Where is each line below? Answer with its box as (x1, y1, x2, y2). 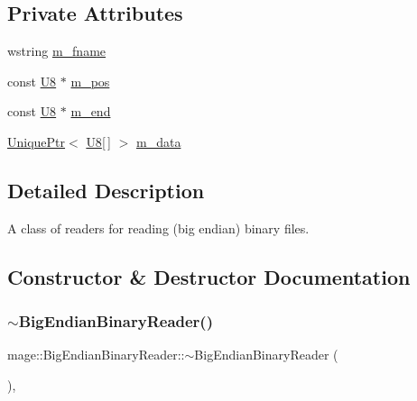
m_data (136, 132, 181, 150)
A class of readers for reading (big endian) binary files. (7, 218, 310, 237)
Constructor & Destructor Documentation (7, 262, 411, 290)
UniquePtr (7, 132, 66, 150)
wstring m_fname (7, 41, 107, 60)
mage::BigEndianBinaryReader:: (7, 345, 185, 364)
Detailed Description (7, 176, 205, 204)
